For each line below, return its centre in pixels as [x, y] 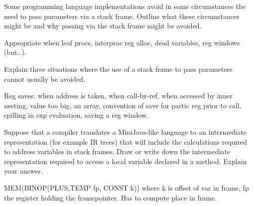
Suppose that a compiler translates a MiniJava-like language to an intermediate [126, 131]
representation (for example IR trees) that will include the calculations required [126, 141]
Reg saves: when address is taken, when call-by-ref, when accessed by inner [118, 96]
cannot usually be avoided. [45, 79]
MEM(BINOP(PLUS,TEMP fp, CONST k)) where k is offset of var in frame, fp [126, 187]
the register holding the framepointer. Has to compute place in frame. [110, 197]
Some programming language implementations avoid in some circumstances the [125, 6]
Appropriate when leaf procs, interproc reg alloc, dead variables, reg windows [122, 42]
